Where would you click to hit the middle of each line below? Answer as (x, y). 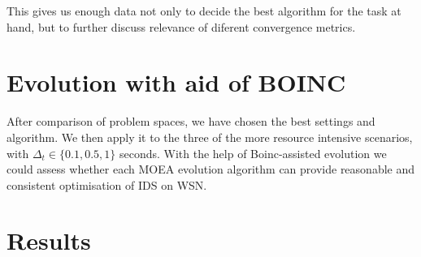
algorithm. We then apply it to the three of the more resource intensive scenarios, (210, 137)
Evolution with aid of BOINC (176, 82)
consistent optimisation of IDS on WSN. (107, 184)
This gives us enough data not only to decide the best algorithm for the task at (204, 11)
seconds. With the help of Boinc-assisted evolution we (253, 153)
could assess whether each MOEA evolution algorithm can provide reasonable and (211, 169)
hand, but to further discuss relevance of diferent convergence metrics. (181, 26)
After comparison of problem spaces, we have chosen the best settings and (191, 121)
